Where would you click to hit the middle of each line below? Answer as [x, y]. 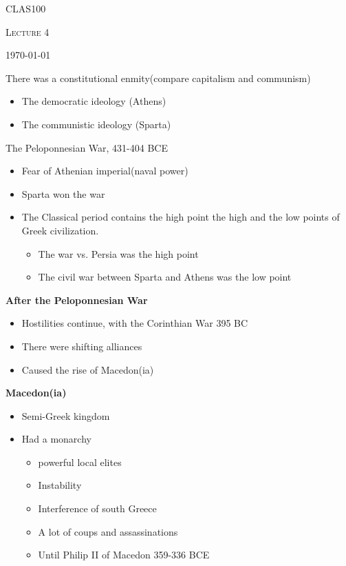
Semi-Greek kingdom [66, 415]
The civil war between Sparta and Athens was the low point [165, 277]
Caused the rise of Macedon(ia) [88, 369]
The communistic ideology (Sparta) [96, 124]
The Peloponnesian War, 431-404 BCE [87, 147]
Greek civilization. [60, 230]
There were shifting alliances [82, 346]
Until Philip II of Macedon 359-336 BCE [124, 555]
